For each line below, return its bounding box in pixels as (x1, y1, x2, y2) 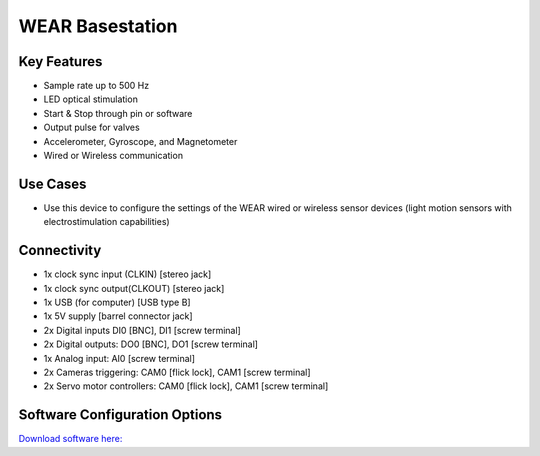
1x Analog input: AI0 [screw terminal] (43, 352, 195, 364)
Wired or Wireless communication (43, 150, 184, 162)
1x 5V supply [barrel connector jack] (43, 310, 194, 322)
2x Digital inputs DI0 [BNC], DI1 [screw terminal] (43, 324, 242, 336)
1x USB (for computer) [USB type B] (43, 296, 191, 308)
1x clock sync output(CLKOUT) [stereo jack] (43, 282, 225, 294)
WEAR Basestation (18, 15, 178, 37)
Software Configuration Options (18, 406, 223, 424)
